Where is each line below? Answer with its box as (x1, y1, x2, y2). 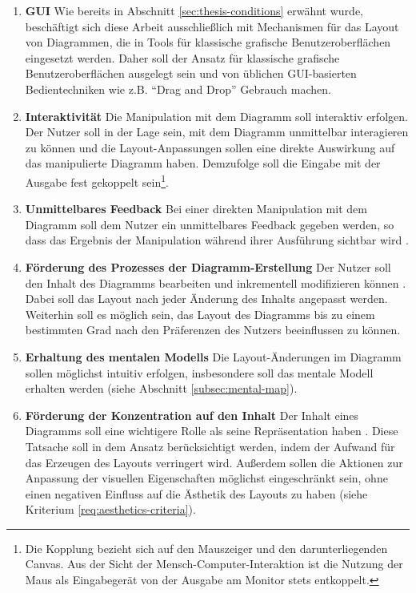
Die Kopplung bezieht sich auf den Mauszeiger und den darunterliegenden (25, 539, 388, 556)
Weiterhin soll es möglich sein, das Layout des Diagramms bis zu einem (25, 305, 375, 322)
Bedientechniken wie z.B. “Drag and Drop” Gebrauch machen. (25, 80, 331, 97)
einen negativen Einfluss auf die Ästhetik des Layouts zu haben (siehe (25, 485, 368, 502)
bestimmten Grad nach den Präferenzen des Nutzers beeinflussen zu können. (25, 321, 401, 338)
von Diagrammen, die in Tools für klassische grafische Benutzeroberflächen (25, 34, 391, 50)
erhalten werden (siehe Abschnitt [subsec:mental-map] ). (25, 380, 298, 397)
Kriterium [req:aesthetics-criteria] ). (25, 501, 196, 518)
